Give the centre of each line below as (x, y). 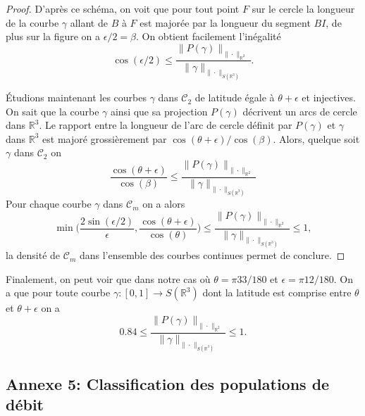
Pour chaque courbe (49, 204)
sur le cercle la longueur (303, 8)
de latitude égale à (235, 97)
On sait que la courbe (52, 111)
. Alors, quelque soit (316, 138)
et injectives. (329, 97)
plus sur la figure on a (53, 36)
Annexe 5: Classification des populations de (168, 383)
